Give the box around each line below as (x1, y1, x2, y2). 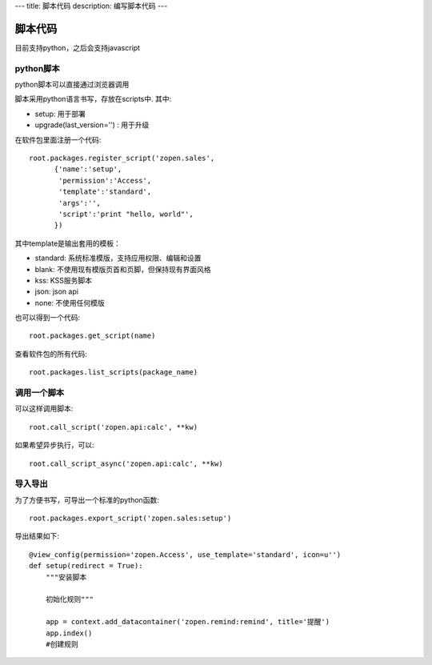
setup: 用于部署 (34, 109, 86, 118)
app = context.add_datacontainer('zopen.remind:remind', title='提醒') (45, 617, 330, 627)
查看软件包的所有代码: (14, 349, 88, 359)
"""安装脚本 (45, 572, 87, 582)
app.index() (45, 628, 93, 638)
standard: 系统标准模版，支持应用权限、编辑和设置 (34, 253, 202, 263)
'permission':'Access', (58, 176, 152, 185)
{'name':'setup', (54, 165, 122, 174)
